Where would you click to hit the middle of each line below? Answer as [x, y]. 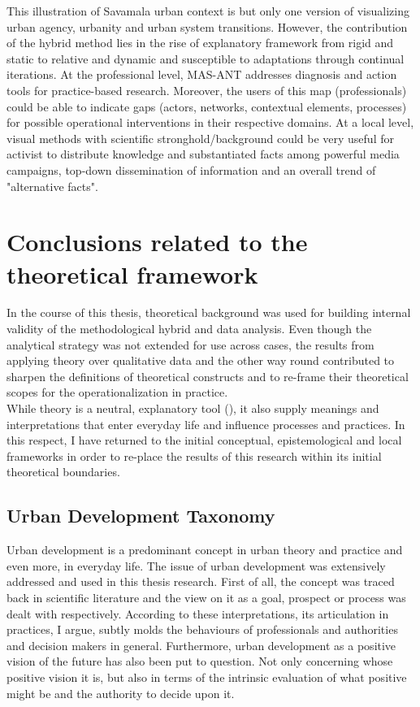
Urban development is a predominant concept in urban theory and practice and [205, 550]
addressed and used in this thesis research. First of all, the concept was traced [201, 581]
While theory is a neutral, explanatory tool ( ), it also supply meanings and [193, 408]
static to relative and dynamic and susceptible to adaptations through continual [206, 58]
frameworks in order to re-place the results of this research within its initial [194, 455]
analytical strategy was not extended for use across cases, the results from [191, 344]
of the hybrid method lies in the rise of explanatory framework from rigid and [200, 43]
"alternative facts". [52, 186]
